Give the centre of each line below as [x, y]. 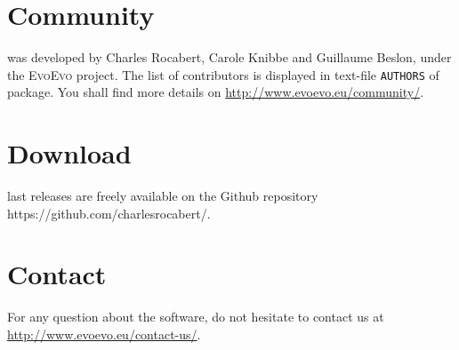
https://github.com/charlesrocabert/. [109, 213]
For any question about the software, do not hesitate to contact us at [196, 317]
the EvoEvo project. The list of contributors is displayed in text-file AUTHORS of [223, 74]
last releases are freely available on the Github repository [163, 196]
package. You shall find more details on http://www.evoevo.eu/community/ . [216, 92]
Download [69, 153]
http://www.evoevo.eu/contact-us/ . [104, 334]
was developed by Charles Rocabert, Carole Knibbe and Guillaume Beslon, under [229, 57]
